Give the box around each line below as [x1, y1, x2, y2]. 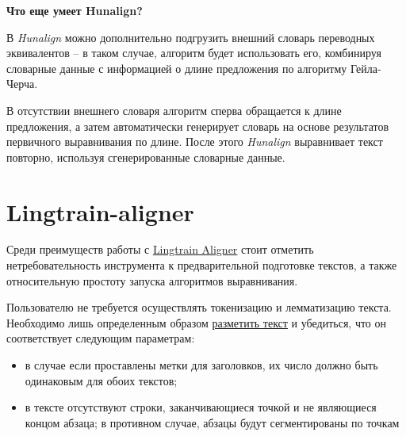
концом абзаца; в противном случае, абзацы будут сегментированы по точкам [25, 414, 400, 430]
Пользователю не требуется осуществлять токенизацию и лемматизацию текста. [6, 299, 392, 316]
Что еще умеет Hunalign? [6, 2, 143, 18]
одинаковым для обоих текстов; [25, 372, 178, 388]
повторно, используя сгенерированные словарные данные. [6, 148, 285, 165]
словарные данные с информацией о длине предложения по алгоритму [6, 59, 347, 76]
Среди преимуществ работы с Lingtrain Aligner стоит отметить [6, 241, 314, 258]
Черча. [6, 75, 38, 92]
